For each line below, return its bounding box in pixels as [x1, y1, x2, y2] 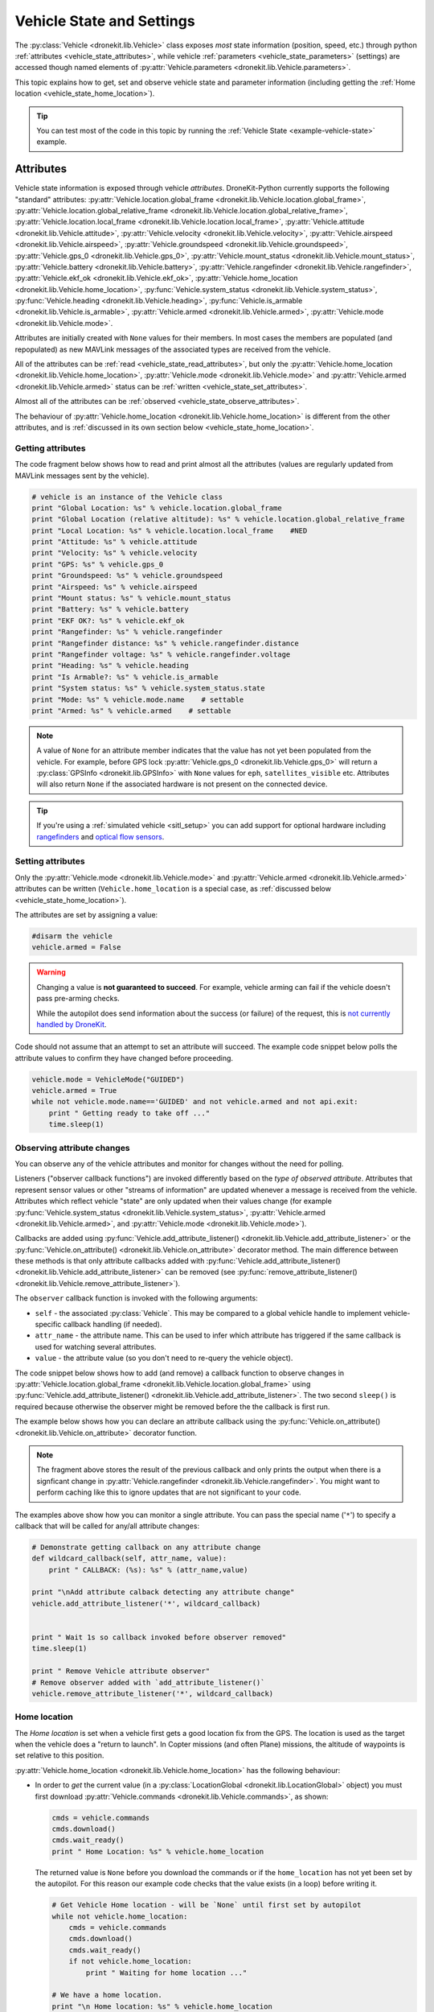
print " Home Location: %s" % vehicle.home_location [51, 1847, 264, 1856]
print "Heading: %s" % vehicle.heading [31, 661, 189, 670]
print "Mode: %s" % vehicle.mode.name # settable [31, 695, 244, 704]
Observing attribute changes [14, 1142, 130, 1153]
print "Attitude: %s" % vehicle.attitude [31, 538, 198, 546]
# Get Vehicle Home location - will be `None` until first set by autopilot [51, 1900, 362, 1910]
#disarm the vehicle [31, 931, 113, 941]
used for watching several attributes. [35, 1342, 157, 1351]
